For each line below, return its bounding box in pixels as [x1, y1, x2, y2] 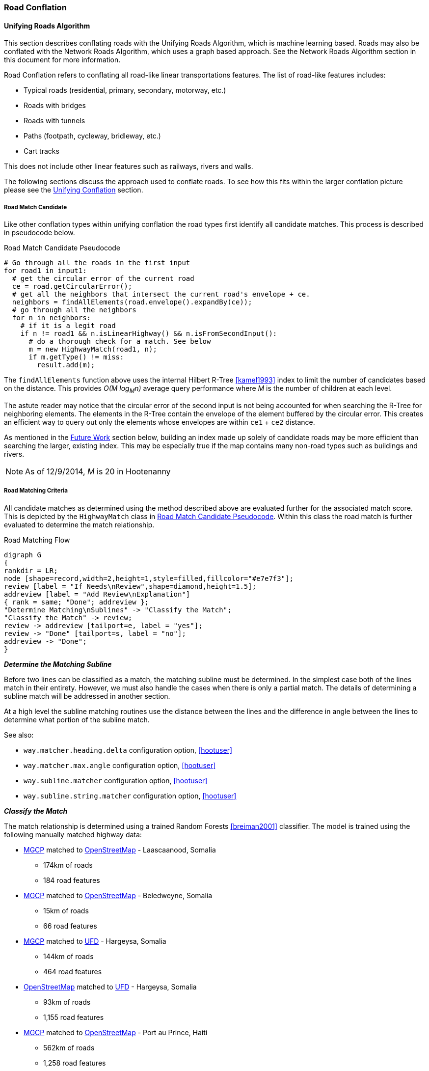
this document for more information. [4, 55, 121, 64]
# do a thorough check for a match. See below [28, 337, 211, 345]
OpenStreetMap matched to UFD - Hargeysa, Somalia [24, 982, 197, 991]
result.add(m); [37, 361, 95, 369]
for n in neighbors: [12, 314, 91, 322]
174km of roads [43, 860, 93, 869]
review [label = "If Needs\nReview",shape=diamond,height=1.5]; [4, 582, 257, 590]
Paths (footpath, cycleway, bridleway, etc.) [24, 132, 161, 140]
